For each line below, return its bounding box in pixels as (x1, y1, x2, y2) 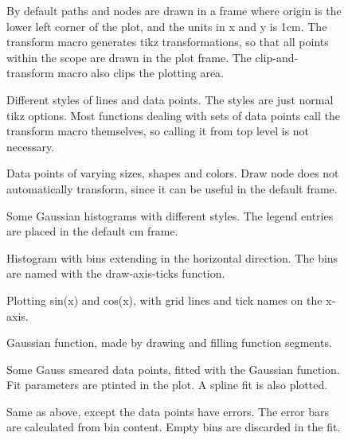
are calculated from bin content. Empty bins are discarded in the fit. (6, 419, 341, 435)
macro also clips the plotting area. (57, 64, 224, 81)
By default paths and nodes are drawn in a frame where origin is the (6, 2, 342, 18)
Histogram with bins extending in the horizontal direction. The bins (6, 249, 338, 266)
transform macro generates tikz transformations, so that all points (6, 33, 329, 50)
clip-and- (255, 49, 299, 65)
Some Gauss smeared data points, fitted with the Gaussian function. (6, 360, 340, 377)
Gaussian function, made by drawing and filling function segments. (6, 334, 332, 351)
